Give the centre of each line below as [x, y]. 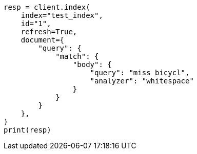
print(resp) [27, 130]
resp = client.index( [47, 7]
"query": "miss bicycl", [140, 73]
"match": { [77, 56]
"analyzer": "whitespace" [142, 81]
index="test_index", [62, 15]
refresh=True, [49, 32]
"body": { [92, 64]
